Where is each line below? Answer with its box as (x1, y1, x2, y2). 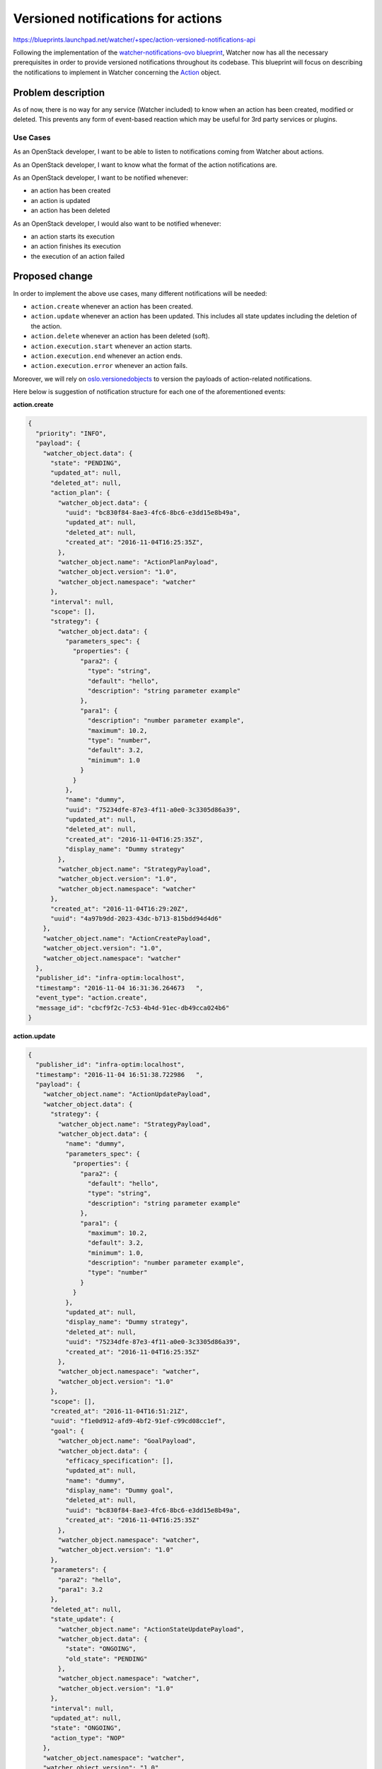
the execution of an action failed (30, 252, 125, 260)
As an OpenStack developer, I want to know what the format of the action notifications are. (13, 160, 277, 169)
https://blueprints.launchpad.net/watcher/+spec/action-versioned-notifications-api (13, 35, 256, 44)
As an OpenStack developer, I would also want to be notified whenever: (13, 219, 221, 228)
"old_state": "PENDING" (64, 1654, 148, 1663)
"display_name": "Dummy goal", (64, 1487, 174, 1494)
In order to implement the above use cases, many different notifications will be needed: (13, 289, 267, 297)
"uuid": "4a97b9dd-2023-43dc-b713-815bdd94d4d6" (50, 915, 222, 923)
